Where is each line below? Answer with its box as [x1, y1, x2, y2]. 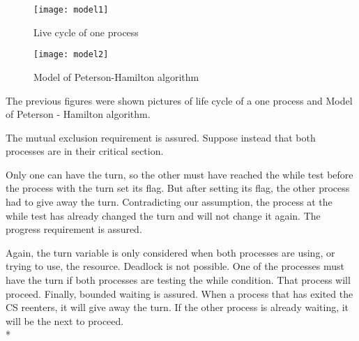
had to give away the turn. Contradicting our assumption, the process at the [6, 195, 333, 209]
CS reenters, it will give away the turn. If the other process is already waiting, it [6, 300, 349, 315]
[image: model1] [33, 5, 109, 15]
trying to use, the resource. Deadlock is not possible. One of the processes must [6, 259, 344, 273]
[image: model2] [33, 50, 109, 60]
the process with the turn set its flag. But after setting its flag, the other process [6, 181, 350, 195]
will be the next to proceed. [6, 313, 124, 328]
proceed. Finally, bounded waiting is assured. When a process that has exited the [6, 286, 353, 301]
